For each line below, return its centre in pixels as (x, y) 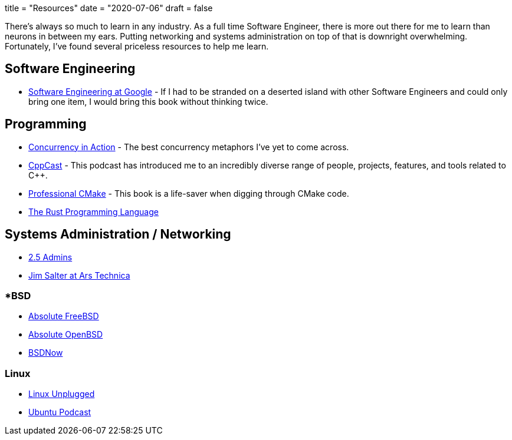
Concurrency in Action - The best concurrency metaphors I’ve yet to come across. (189, 147)
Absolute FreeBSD (64, 316)
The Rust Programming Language (93, 211)
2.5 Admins (50, 257)
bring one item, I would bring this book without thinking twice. (148, 101)
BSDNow (46, 353)
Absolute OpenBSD (66, 335)
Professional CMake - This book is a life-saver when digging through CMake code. (189, 193)
